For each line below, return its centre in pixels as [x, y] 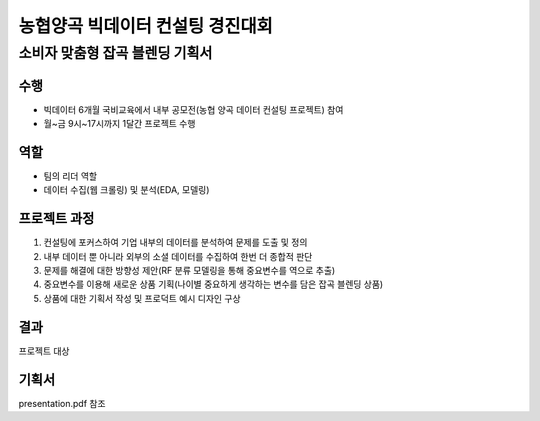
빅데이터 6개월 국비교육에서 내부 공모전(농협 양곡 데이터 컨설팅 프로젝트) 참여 [193, 109]
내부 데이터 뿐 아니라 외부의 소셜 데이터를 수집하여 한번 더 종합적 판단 [178, 256]
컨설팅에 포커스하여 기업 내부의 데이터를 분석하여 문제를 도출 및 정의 [175, 242]
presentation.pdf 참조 [62, 403]
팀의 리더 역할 [70, 176]
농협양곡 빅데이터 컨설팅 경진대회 [146, 26]
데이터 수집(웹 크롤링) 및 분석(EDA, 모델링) [126, 190]
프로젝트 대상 [44, 351]
